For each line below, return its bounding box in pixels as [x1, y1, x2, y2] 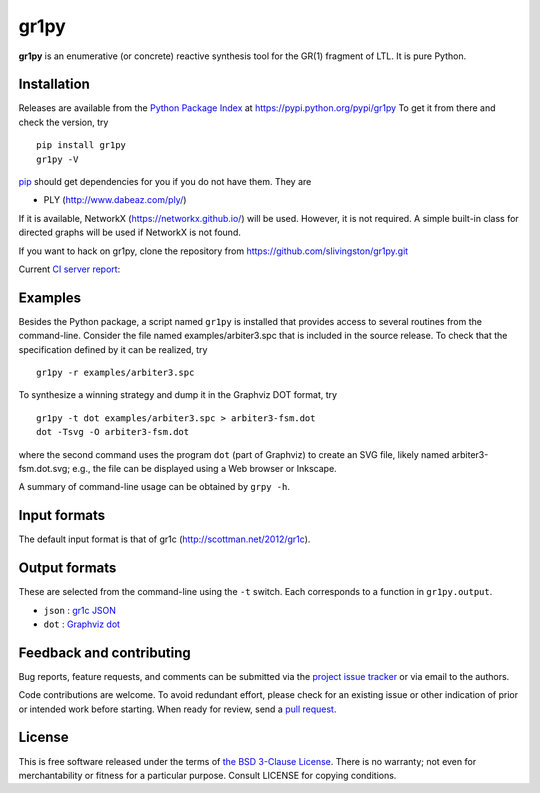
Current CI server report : [18, 263, 121, 275]
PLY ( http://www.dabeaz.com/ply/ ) [43, 194, 187, 206]
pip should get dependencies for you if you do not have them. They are [18, 176, 312, 188]
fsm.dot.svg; [18, 463, 70, 474]
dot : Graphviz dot [43, 618, 120, 630]
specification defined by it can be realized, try [18, 343, 208, 355]
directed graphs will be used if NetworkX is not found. [18, 226, 242, 239]
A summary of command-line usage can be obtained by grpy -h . [18, 481, 290, 493]
